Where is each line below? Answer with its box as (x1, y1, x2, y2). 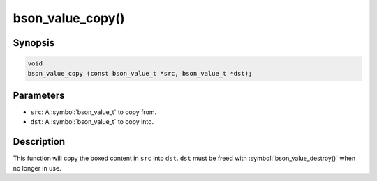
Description (13, 136, 66, 148)
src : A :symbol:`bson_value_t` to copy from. (30, 108, 157, 116)
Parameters (13, 89, 65, 101)
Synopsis (13, 37, 55, 49)
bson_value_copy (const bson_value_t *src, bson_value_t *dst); (27, 70, 253, 77)
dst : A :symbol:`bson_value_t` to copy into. (30, 118, 154, 126)
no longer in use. (13, 164, 62, 172)
